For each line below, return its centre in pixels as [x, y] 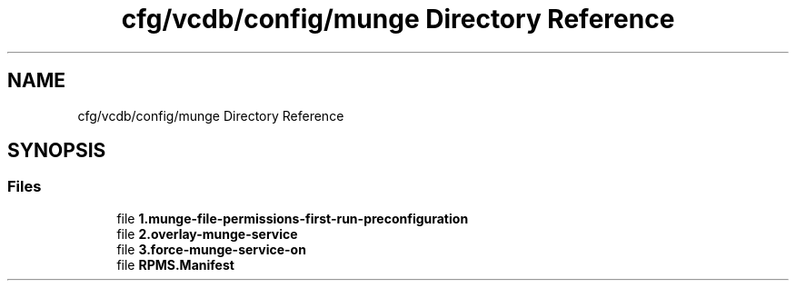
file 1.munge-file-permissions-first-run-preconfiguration [293, 218]
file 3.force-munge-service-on [211, 249]
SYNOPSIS [57, 151]
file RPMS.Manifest [175, 264]
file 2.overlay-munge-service [207, 233]
